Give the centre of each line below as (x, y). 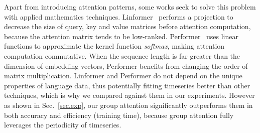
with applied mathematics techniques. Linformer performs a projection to (119, 16)
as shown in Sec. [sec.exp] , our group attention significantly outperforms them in (128, 105)
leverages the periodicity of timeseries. (63, 125)
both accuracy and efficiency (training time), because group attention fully (119, 115)
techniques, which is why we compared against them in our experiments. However (129, 95)
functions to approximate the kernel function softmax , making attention (114, 46)
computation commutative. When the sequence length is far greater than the (122, 55)
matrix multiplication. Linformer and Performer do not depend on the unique (123, 76)
